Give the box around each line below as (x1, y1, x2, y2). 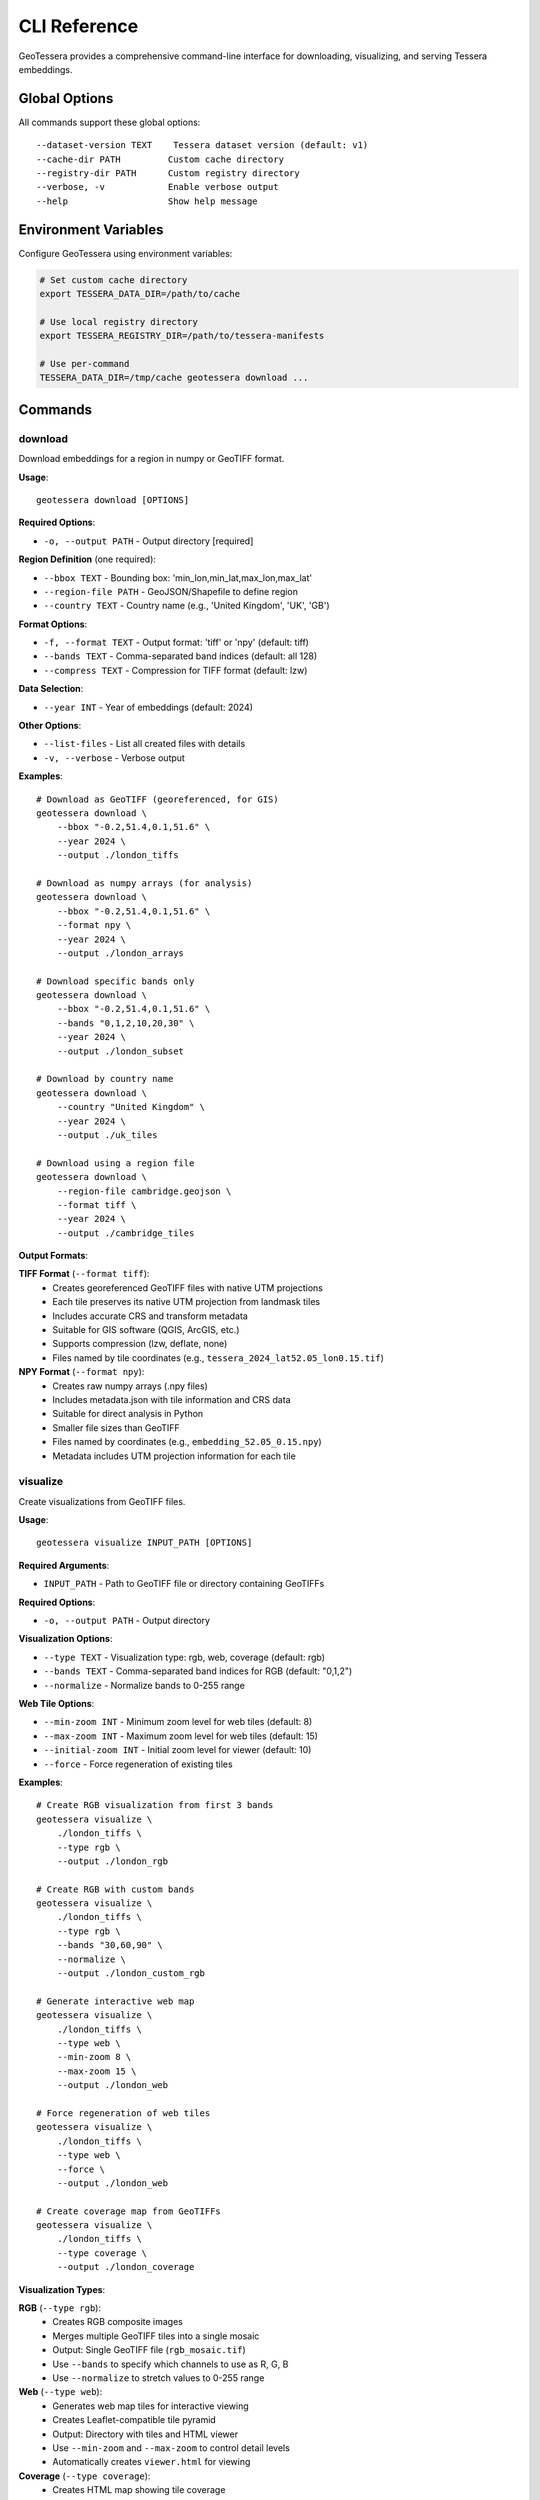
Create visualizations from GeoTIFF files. (18, 1495, 186, 1507)
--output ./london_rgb (56, 1855, 169, 1867)
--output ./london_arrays (56, 947, 185, 959)
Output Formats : (18, 1250, 89, 1262)
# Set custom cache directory (39, 274, 188, 285)
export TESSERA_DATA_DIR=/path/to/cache (39, 288, 240, 300)
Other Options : (18, 720, 82, 732)
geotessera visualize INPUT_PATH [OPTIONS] (36, 1537, 253, 1549)
